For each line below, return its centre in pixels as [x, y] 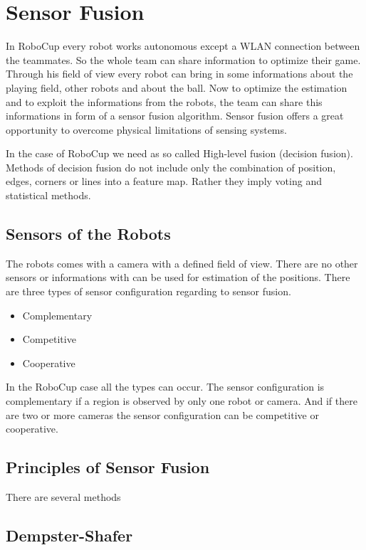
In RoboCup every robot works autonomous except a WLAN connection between [183, 46]
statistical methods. [48, 195]
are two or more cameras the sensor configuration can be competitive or [162, 414]
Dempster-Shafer [69, 535]
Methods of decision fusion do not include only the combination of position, [171, 167]
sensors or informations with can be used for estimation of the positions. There [178, 277]
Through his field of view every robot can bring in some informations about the [179, 74]
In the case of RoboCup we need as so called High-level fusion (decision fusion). [179, 153]
